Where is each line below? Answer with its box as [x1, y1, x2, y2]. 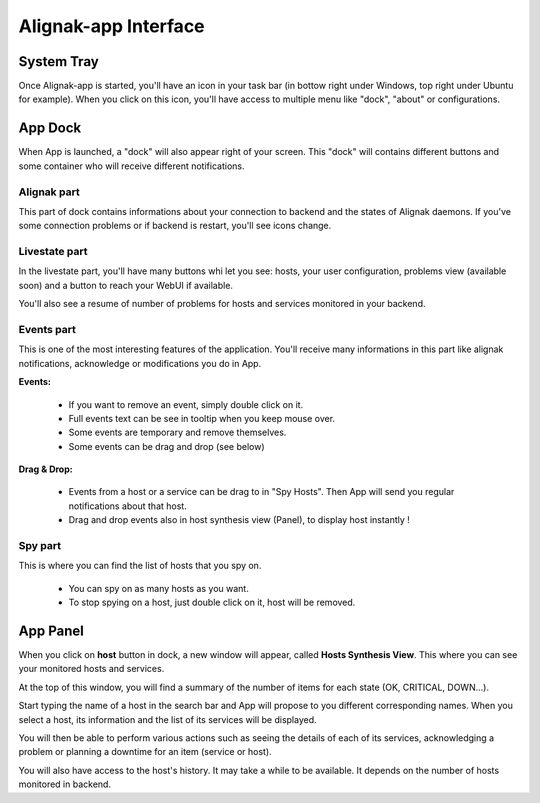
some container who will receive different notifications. [18, 160, 245, 172]
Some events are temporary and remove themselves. [68, 426, 287, 439]
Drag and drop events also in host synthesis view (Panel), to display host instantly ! [68, 514, 410, 526]
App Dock [18, 120, 82, 137]
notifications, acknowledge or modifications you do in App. [18, 357, 262, 369]
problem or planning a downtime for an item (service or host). [18, 746, 272, 758]
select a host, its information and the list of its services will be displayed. [18, 713, 317, 725]
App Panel [18, 622, 84, 639]
